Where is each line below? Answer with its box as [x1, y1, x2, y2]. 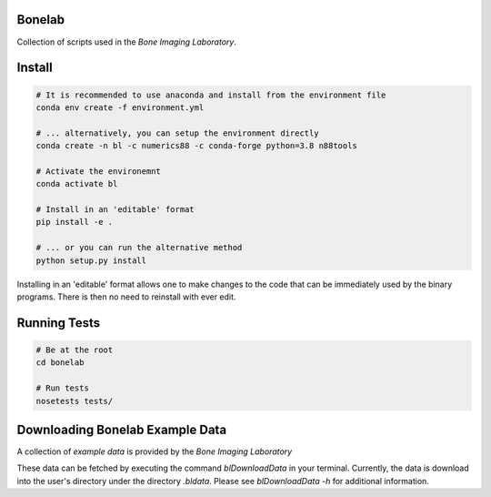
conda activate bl [35, 178, 118, 189]
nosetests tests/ [35, 396, 114, 406]
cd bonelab [35, 358, 85, 368]
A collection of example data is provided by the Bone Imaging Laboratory [16, 446, 293, 457]
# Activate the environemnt [35, 166, 161, 177]
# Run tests [35, 383, 90, 393]
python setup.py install [35, 255, 147, 266]
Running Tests [16, 315, 100, 330]
